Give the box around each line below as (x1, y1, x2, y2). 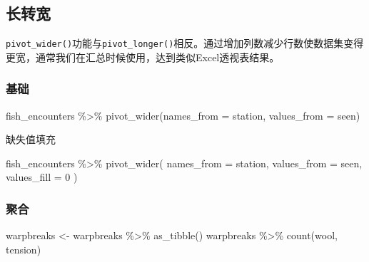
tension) (6, 241, 41, 256)
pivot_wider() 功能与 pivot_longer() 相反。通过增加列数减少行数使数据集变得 (6, 36, 364, 51)
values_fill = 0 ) (6, 169, 78, 184)
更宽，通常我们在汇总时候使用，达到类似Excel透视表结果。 (6, 49, 280, 64)
